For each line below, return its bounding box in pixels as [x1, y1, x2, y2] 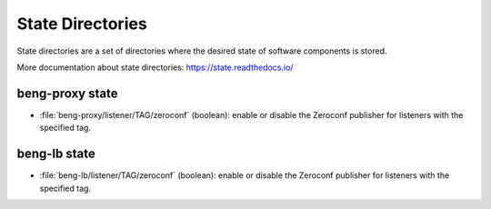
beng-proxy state [16, 85, 118, 101]
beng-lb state [16, 146, 95, 162]
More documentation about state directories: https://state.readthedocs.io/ [16, 62, 294, 73]
